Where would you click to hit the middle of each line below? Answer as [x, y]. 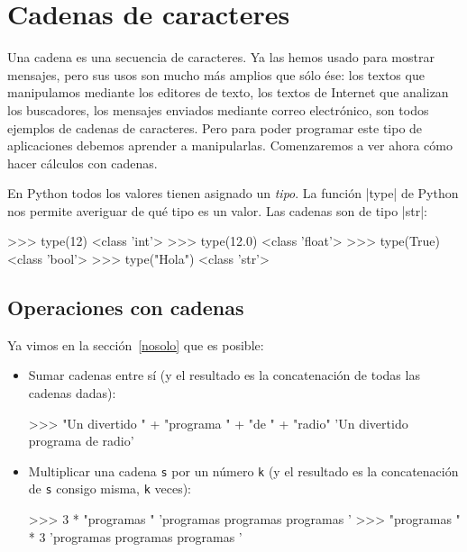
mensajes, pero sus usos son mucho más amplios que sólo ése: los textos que [216, 74]
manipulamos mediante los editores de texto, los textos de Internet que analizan [228, 92]
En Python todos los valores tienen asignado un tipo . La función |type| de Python [233, 193]
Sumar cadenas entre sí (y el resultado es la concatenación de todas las [224, 375]
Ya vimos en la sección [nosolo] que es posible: [136, 344]
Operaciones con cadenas [126, 308]
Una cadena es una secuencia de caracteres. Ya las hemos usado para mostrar [221, 57]
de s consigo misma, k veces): [110, 489]
